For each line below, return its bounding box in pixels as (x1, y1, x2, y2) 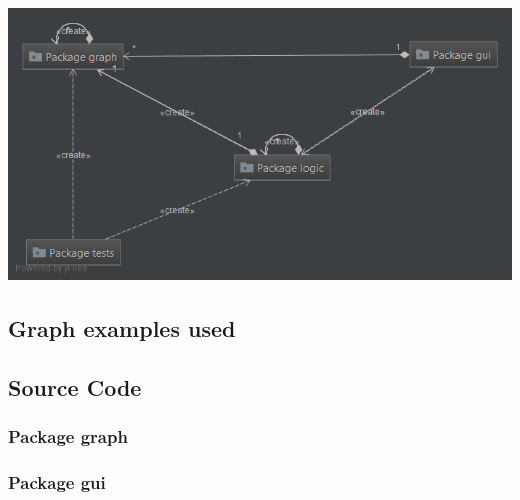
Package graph (8, 424, 128, 449)
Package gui (8, 470, 106, 495)
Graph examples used (8, 313, 236, 344)
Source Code (8, 372, 142, 403)
